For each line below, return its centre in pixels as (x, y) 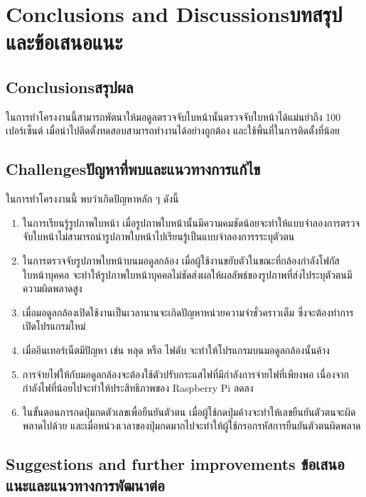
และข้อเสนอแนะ (64, 42)
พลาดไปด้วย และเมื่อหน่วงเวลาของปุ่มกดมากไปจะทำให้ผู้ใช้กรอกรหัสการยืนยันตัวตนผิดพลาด (192, 426)
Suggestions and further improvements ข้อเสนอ (175, 464)
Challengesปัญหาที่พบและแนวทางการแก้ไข (133, 169)
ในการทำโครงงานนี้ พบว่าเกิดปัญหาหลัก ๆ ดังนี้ (92, 199)
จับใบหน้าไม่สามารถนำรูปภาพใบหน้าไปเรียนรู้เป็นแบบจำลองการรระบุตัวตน (158, 236)
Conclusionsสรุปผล (70, 86)
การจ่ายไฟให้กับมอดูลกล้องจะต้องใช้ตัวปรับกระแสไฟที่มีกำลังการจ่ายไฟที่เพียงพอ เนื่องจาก (186, 374)
